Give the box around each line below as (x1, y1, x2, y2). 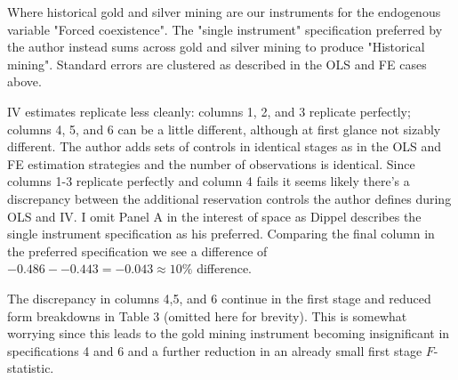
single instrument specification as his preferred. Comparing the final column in (7, 224, 435, 243)
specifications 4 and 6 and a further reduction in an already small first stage (7, 341, 422, 360)
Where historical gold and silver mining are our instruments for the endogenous (7, 3, 441, 20)
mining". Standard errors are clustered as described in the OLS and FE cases (7, 54, 427, 73)
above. (7, 72, 42, 91)
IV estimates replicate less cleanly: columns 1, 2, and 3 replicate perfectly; (7, 101, 411, 120)
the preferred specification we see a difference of (7, 241, 268, 260)
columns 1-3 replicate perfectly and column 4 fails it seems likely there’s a (7, 172, 410, 190)
